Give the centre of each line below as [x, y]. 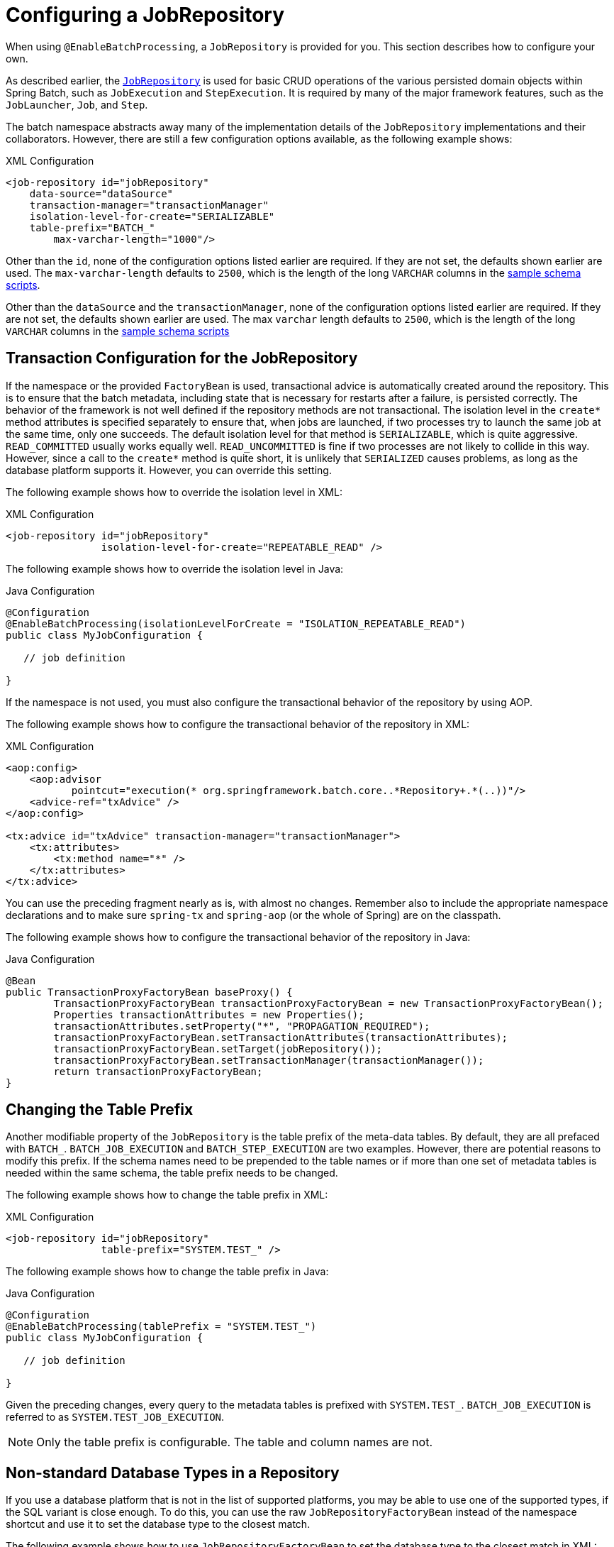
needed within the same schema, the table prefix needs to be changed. [172, 1173]
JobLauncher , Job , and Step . [77, 104]
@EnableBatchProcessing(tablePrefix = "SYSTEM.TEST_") [161, 1327]
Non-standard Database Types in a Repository [173, 1472]
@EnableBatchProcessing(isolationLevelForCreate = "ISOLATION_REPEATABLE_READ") [236, 623]
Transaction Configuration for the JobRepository [182, 358]
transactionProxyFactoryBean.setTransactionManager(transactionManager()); [269, 1060]
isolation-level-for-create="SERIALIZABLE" [152, 216]
